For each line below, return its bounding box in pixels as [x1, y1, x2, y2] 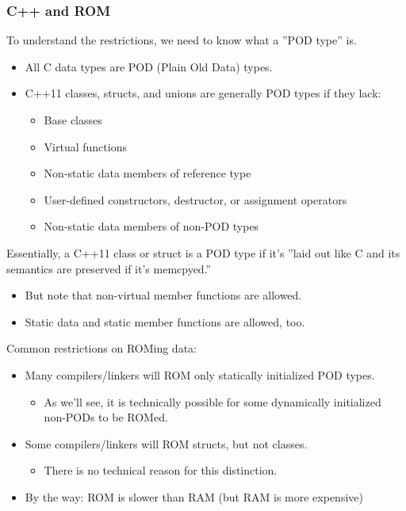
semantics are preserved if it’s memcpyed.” [6, 260, 212, 276]
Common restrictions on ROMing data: [6, 340, 197, 357]
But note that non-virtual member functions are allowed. [25, 287, 302, 303]
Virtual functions [44, 138, 127, 154]
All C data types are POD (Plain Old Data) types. [25, 58, 273, 74]
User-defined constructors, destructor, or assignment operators [44, 191, 347, 208]
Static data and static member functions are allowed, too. [25, 313, 305, 330]
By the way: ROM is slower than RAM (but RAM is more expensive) [25, 488, 363, 505]
